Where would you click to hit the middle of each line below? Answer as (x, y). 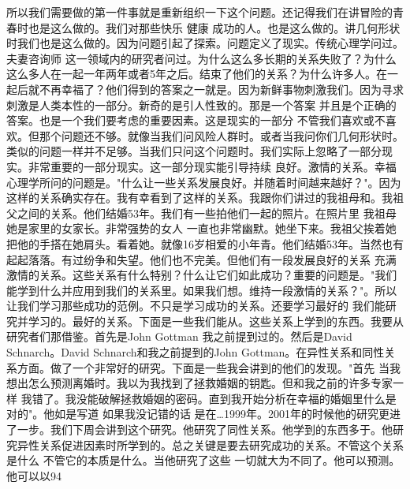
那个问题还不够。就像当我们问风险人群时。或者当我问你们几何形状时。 (221, 135)
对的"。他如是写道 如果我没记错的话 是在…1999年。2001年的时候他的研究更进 (203, 414)
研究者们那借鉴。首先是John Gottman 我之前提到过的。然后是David (179, 336)
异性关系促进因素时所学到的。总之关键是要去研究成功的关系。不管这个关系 (210, 444)
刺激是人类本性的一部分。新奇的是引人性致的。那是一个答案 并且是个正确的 (201, 105)
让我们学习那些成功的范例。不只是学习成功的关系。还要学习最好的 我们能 (196, 306)
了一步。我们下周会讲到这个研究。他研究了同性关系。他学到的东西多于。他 (199, 429)
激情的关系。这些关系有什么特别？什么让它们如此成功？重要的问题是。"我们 (202, 275)
